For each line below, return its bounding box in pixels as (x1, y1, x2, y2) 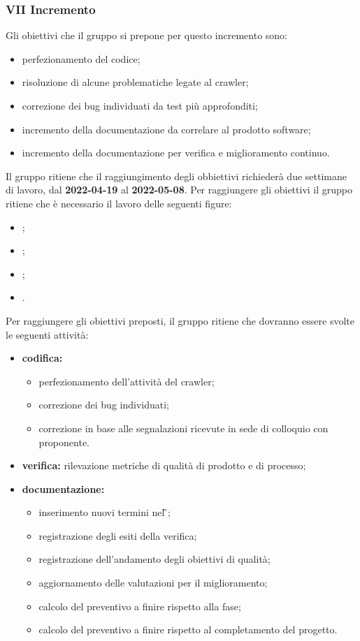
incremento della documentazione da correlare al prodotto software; (22, 121, 311, 136)
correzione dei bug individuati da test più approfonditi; (22, 98, 258, 112)
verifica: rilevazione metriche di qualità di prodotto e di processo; (22, 458, 306, 473)
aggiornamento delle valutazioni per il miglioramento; (38, 575, 268, 590)
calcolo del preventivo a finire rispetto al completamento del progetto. (38, 622, 338, 637)
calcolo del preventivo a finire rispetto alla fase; (38, 598, 241, 613)
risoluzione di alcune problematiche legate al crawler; (22, 75, 249, 89)
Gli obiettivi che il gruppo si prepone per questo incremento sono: (6, 28, 288, 43)
